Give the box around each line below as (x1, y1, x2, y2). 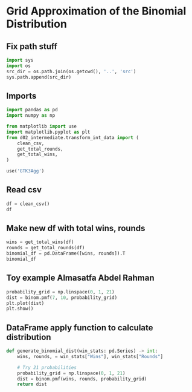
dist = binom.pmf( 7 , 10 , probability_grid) (6, 295, 118, 301)
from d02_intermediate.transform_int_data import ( (6, 134, 139, 140)
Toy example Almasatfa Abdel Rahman (6, 273, 155, 283)
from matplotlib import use (6, 123, 77, 129)
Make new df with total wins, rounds (6, 223, 146, 234)
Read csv (6, 185, 42, 195)
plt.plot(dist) (6, 300, 45, 306)
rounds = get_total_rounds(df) (6, 245, 85, 251)
